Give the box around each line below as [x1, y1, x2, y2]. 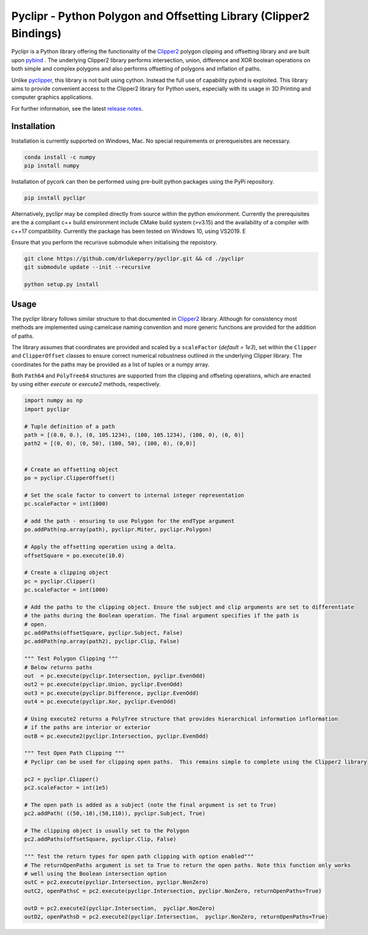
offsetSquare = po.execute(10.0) [24, 552, 125, 559]
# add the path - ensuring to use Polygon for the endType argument [24, 517, 235, 524]
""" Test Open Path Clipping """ [24, 750, 125, 757]
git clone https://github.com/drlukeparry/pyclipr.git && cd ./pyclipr [24, 255, 245, 262]
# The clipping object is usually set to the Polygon [24, 827, 190, 834]
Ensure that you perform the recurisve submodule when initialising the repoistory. [11, 239, 218, 246]
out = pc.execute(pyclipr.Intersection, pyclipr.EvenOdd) [24, 672, 205, 679]
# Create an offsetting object [24, 466, 119, 473]
